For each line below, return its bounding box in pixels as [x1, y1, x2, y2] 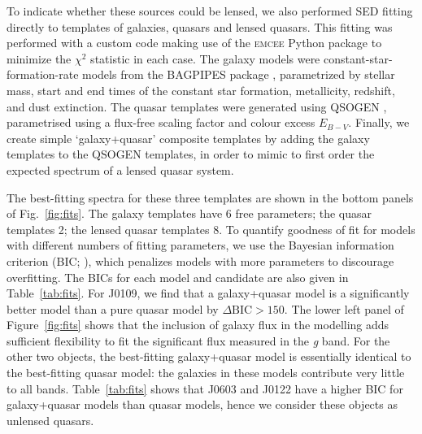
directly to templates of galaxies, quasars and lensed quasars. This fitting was [7, 18, 393, 35]
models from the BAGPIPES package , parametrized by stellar [82, 66, 395, 83]
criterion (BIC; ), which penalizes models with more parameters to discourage [7, 252, 394, 269]
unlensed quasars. [7, 411, 94, 428]
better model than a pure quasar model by [7, 300, 219, 317]
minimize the [7, 50, 72, 67]
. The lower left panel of [284, 300, 404, 317]
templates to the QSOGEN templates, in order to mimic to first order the [7, 145, 375, 163]
